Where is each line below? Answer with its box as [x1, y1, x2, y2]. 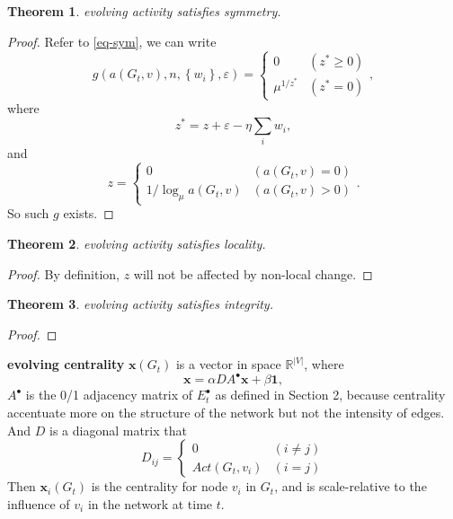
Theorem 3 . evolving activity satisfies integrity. [7, 295, 273, 313]
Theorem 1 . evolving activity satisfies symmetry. [7, 2, 281, 20]
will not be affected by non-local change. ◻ [133, 264, 373, 283]
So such [7, 204, 49, 223]
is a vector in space [175, 355, 281, 374]
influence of [7, 494, 70, 513]
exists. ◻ [63, 204, 114, 223]
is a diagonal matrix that [49, 420, 187, 439]
